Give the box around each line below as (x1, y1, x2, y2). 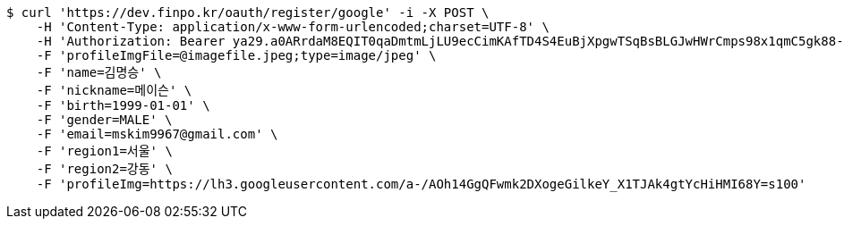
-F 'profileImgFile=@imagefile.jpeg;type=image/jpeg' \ (36, 48, 437, 63)
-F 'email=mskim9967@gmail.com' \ (36, 127, 278, 141)
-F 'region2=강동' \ (36, 162, 173, 176)
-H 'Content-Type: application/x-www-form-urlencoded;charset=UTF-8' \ (36, 20, 550, 34)
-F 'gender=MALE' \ (36, 113, 173, 127)
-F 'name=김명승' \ (36, 65, 162, 80)
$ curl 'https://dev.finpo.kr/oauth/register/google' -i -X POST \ (6, 5, 490, 20)
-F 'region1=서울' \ (36, 144, 173, 158)
